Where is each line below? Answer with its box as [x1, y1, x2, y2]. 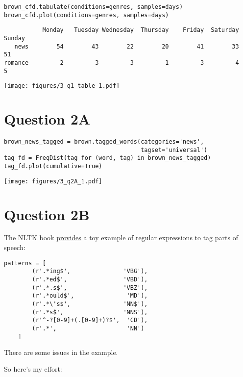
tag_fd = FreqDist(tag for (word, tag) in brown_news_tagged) [4, 154, 211, 162]
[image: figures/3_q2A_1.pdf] [4, 177, 102, 185]
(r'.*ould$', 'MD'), [32, 292, 148, 300]
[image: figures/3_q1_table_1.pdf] [4, 82, 120, 90]
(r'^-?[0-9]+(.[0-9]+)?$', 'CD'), [32, 317, 148, 324]
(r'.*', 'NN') [32, 325, 145, 332]
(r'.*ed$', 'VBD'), [32, 276, 148, 283]
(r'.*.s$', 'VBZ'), [32, 284, 148, 291]
